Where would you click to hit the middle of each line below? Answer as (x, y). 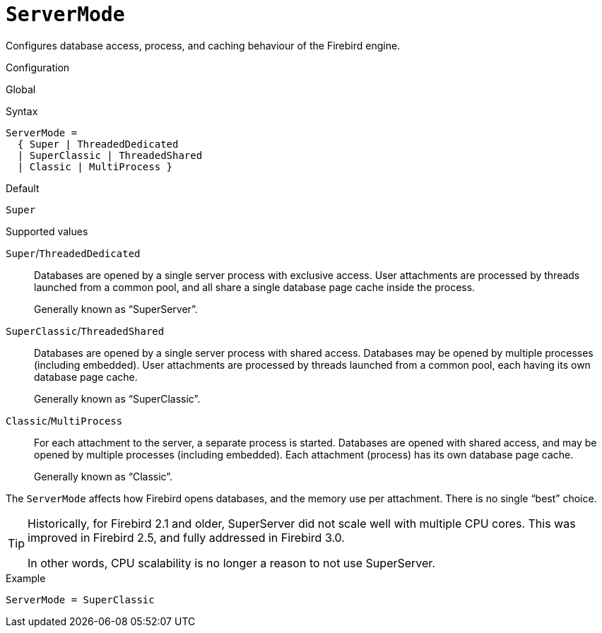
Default (23, 188)
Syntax (22, 111)
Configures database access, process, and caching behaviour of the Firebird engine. (203, 45)
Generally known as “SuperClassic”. (117, 398)
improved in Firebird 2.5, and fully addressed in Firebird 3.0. (186, 537)
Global (21, 89)
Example (26, 578)
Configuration (38, 67)
